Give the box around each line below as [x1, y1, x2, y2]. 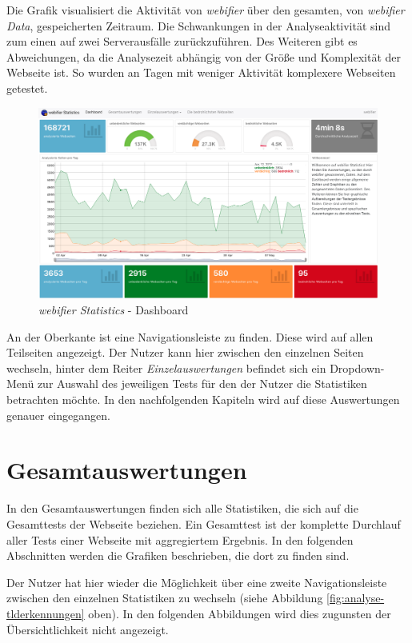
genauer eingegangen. [6, 406, 110, 423]
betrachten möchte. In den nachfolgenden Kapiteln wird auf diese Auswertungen [6, 391, 400, 408]
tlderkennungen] [6, 605, 85, 621]
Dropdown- [330, 359, 385, 376]
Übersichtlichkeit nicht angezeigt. [6, 621, 169, 637]
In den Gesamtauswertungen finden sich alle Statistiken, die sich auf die [6, 500, 358, 517]
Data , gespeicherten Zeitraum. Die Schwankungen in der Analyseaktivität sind [6, 17, 391, 34]
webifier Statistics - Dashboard [38, 302, 189, 318]
